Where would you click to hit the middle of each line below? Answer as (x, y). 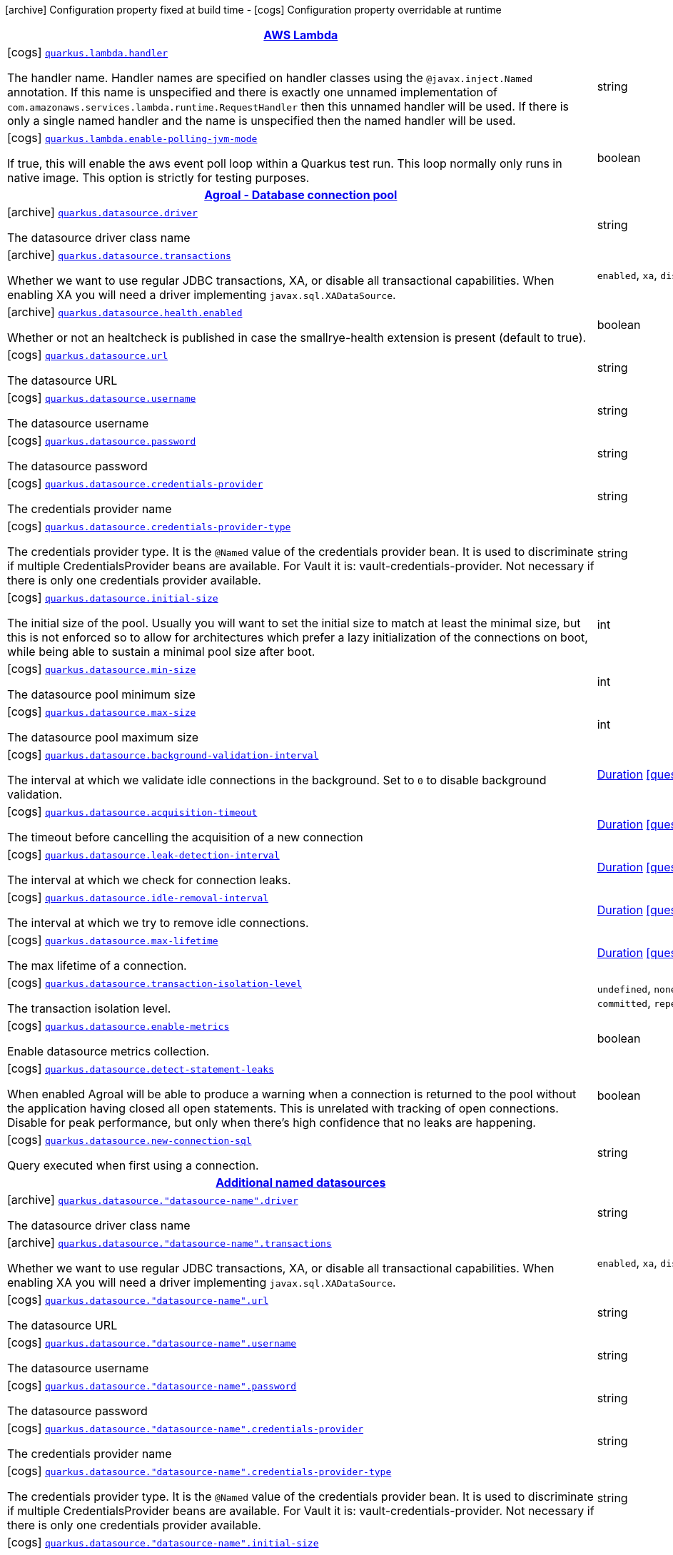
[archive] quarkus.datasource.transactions (119, 255)
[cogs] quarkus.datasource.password (102, 440)
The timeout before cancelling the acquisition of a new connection (185, 837)
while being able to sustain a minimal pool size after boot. (161, 652)
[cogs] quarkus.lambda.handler (88, 52)
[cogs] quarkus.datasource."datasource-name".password (152, 1385)
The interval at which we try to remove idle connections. (158, 923)
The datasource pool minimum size (101, 694)
